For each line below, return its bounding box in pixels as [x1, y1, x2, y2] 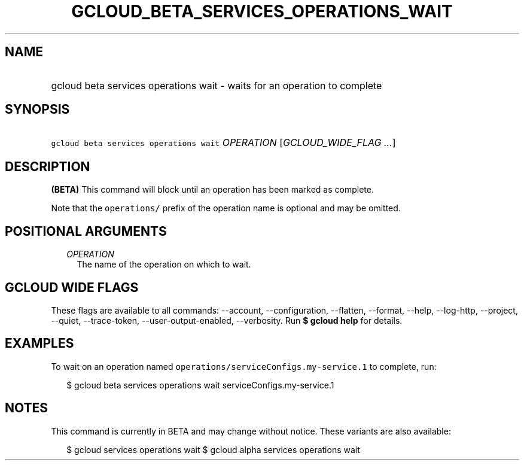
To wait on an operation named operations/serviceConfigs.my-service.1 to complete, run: [51, 361, 437, 372]
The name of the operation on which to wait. [77, 259, 251, 270]
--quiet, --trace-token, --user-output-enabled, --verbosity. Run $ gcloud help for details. [51, 315, 403, 326]
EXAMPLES [5, 336, 74, 351]
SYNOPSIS [5, 102, 70, 117]
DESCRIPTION [5, 159, 90, 174]
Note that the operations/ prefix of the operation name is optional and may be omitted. [51, 203, 401, 214]
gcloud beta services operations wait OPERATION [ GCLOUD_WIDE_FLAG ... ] [51, 136, 396, 149]
